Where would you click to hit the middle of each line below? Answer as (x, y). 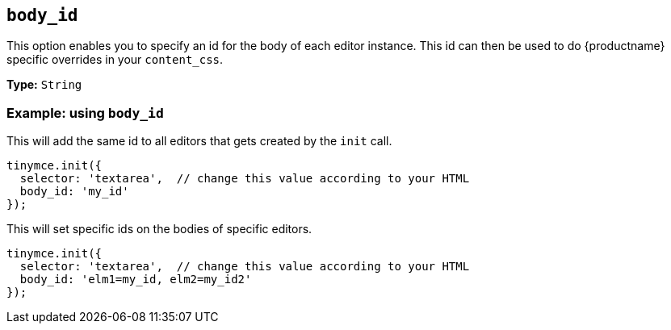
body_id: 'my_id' (74, 192)
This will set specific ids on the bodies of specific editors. (159, 229)
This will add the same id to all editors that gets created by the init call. (199, 141)
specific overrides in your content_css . (115, 60)
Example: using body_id (85, 113)
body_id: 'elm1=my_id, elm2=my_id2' (136, 280)
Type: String (44, 85)
